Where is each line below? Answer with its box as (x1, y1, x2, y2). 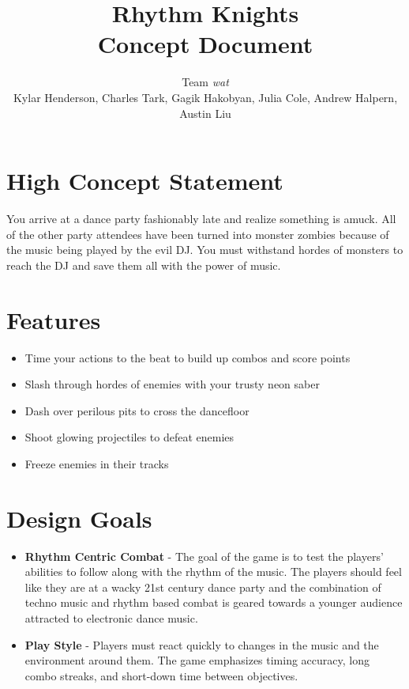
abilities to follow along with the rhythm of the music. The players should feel (24, 563, 402, 580)
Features (6, 303, 101, 335)
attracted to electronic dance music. (24, 610, 198, 626)
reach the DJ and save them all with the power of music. (6, 256, 281, 273)
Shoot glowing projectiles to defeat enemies (24, 429, 235, 445)
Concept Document (97, 28, 313, 60)
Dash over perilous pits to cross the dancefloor (24, 402, 250, 418)
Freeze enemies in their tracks (24, 455, 169, 471)
